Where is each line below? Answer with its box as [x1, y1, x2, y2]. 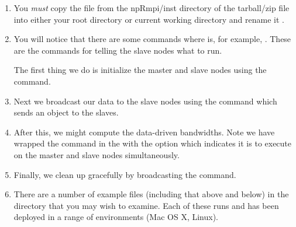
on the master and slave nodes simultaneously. [13, 148, 180, 160]
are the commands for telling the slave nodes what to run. [13, 44, 222, 56]
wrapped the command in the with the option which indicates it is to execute [13, 137, 292, 149]
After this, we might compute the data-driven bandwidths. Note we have [13, 125, 275, 138]
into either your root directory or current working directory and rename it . [13, 13, 284, 25]
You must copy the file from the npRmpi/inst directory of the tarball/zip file [13, 2, 290, 13]
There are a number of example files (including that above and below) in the [13, 188, 289, 200]
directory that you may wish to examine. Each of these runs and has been [13, 199, 279, 211]
